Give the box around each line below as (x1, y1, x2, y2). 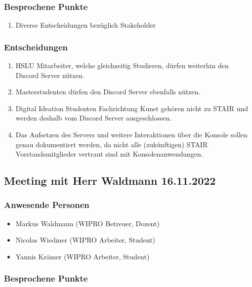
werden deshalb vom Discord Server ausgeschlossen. (15, 113, 172, 123)
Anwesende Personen (4, 199, 89, 211)
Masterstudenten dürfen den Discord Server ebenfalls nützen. (15, 86, 201, 97)
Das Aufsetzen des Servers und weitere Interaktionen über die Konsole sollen (15, 129, 248, 139)
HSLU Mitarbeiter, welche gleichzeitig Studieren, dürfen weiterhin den (15, 60, 229, 71)
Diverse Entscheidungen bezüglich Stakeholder (15, 20, 156, 30)
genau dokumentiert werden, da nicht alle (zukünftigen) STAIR (15, 139, 208, 149)
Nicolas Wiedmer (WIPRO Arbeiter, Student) (15, 235, 155, 245)
